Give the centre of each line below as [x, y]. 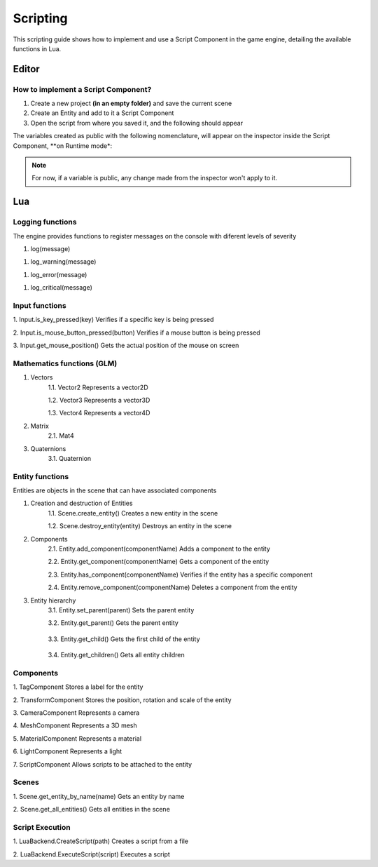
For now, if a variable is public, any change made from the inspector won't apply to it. [155, 178]
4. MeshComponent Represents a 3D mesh [75, 725]
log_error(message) [59, 274]
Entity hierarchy [53, 600]
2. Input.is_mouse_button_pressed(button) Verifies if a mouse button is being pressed [136, 332]
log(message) [50, 248]
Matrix [40, 426]
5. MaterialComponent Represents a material [77, 738]
